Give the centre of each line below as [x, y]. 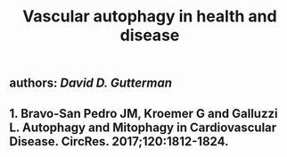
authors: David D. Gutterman [90, 83]
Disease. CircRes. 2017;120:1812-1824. [119, 141]
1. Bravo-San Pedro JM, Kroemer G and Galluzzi [143, 113]
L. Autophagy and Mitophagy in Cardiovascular [143, 127]
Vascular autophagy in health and [150, 17]
